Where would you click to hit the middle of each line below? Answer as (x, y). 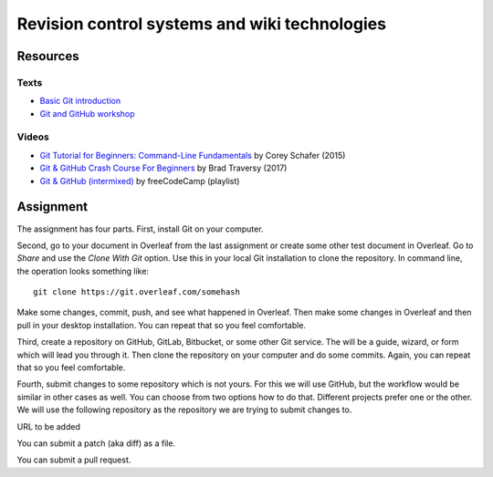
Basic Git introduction (80, 101)
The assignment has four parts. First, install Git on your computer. (140, 229)
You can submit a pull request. (74, 460)
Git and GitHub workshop (88, 113)
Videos (33, 137)
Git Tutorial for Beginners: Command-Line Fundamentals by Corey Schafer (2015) (193, 155)
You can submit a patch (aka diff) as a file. (96, 443)
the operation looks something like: (83, 271)
